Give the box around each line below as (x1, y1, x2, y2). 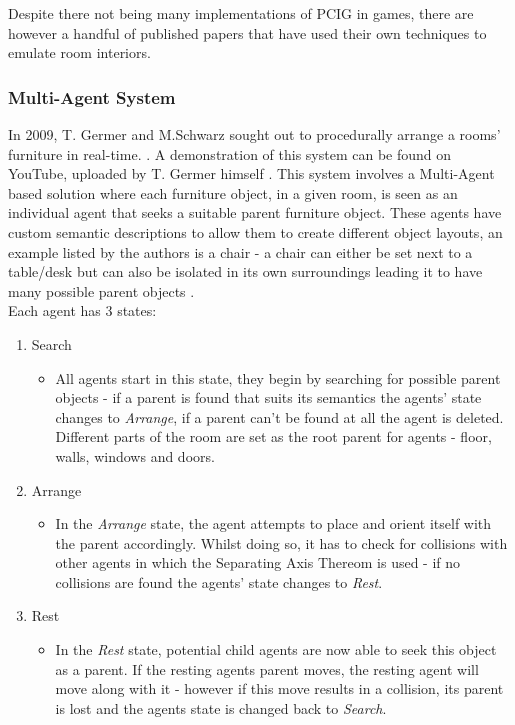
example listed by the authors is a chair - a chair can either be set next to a (8, 241, 473, 262)
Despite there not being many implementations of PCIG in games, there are (8, 3, 474, 23)
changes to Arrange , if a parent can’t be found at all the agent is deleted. (55, 406, 504, 427)
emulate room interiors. (8, 42, 151, 63)
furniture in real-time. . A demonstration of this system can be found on (8, 143, 452, 164)
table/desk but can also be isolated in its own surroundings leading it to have (8, 261, 483, 282)
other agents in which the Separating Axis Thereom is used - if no (55, 552, 461, 573)
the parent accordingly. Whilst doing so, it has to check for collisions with (55, 532, 508, 553)
